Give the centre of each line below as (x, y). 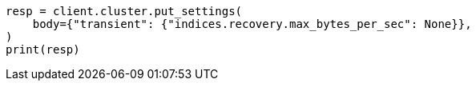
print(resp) (43, 49)
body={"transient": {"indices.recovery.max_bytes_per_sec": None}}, (252, 24)
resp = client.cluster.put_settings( (124, 11)
